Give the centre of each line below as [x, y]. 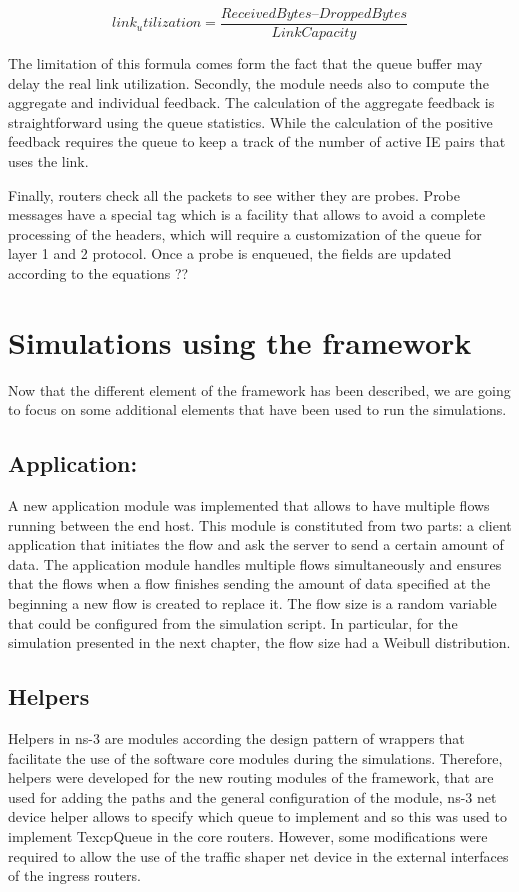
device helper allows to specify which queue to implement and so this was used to [257, 816]
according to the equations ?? [98, 273]
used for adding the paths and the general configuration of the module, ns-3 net [252, 796]
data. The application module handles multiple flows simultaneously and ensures [255, 563]
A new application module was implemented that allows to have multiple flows [249, 505]
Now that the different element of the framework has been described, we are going [259, 389]
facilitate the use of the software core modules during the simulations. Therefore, [255, 757]
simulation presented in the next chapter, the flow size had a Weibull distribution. [259, 642]
